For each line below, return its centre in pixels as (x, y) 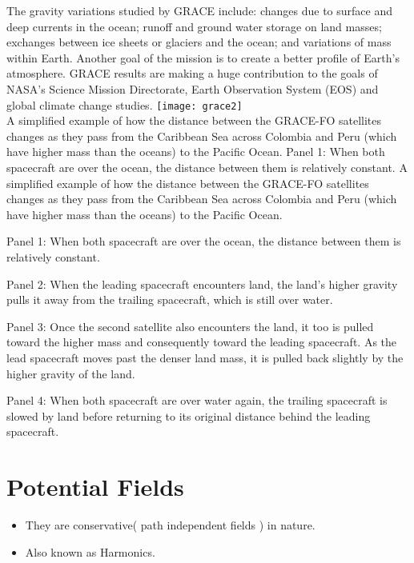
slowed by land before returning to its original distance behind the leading (189, 415)
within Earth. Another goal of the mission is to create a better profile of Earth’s (203, 57)
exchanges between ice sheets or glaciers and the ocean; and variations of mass (199, 42)
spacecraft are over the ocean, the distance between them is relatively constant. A (207, 167)
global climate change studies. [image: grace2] (125, 104)
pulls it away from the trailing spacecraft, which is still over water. (170, 299)
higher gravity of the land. (71, 373)
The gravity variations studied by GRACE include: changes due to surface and (199, 10)
